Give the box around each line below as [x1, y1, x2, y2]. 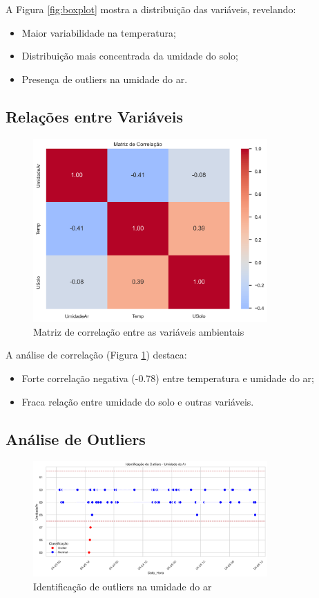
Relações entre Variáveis [6, 105, 184, 127]
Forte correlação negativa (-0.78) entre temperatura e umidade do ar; [21, 371, 314, 386]
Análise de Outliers [6, 428, 146, 449]
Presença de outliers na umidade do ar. [21, 71, 188, 86]
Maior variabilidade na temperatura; [21, 25, 176, 39]
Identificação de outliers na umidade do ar [33, 579, 212, 593]
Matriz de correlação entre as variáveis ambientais [33, 324, 244, 338]
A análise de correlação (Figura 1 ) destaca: [6, 347, 187, 362]
